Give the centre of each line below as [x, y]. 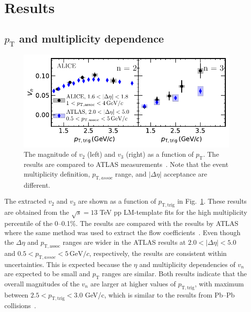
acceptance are [185, 173]
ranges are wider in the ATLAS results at [124, 242]
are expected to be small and [47, 274]
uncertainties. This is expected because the [68, 264]
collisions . [20, 305]
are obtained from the [37, 212]
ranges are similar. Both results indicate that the [174, 274]
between [16, 294]
